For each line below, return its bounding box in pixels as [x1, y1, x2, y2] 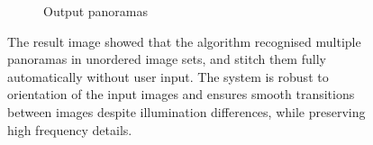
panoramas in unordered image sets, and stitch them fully [7, 50, 326, 68]
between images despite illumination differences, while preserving [7, 102, 366, 121]
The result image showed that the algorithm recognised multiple [7, 32, 361, 50]
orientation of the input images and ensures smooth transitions [7, 85, 355, 104]
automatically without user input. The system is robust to [7, 67, 329, 86]
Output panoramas [43, 2, 149, 20]
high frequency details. [7, 120, 132, 139]
